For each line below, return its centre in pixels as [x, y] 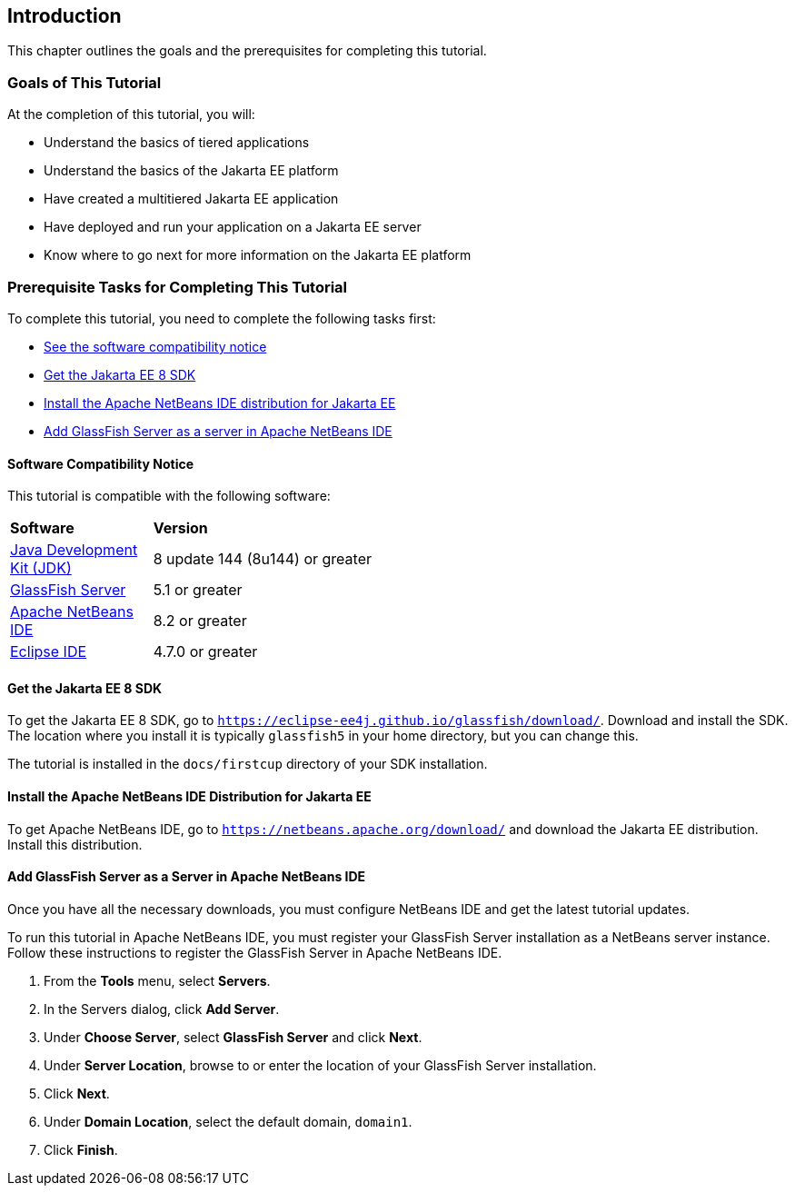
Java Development [74, 550]
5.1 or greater [198, 590]
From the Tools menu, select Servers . [157, 980]
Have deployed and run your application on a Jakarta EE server [233, 227]
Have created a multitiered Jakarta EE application [191, 199]
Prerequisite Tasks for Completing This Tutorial [178, 287]
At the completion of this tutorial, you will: [131, 114]
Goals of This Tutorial [84, 82]
